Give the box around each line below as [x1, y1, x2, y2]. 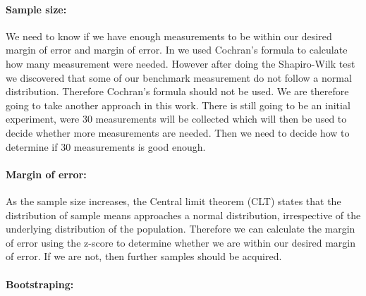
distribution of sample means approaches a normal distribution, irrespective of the [6, 207, 361, 222]
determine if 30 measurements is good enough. [6, 139, 206, 154]
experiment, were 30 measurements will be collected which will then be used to [6, 111, 347, 126]
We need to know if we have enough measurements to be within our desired [6, 28, 332, 43]
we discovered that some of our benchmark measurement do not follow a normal [6, 70, 352, 85]
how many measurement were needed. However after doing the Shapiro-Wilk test [6, 56, 355, 70]
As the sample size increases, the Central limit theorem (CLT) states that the [6, 193, 341, 208]
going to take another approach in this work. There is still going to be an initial [6, 97, 350, 112]
